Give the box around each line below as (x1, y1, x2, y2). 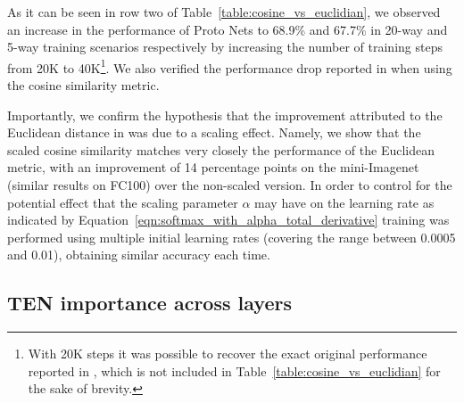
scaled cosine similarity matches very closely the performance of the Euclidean (7, 140, 435, 159)
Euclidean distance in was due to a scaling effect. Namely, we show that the (7, 123, 421, 142)
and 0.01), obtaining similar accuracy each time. (7, 245, 270, 264)
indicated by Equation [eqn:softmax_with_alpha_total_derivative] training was (7, 210, 450, 229)
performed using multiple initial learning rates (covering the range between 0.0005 (7, 227, 456, 246)
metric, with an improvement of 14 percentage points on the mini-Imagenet (7, 158, 419, 177)
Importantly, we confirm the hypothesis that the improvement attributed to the (7, 105, 443, 124)
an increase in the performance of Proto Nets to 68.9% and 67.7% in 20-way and (7, 20, 448, 38)
